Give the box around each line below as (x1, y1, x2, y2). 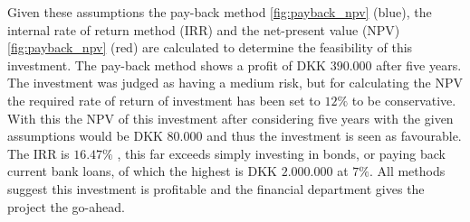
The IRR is (7, 143, 70, 162)
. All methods (369, 162, 446, 180)
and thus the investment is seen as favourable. (206, 126, 462, 145)
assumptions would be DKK (7, 126, 163, 145)
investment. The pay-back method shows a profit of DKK (7, 55, 327, 74)
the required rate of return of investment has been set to (7, 90, 321, 109)
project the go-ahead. (7, 197, 125, 216)
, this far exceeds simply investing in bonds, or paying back (117, 143, 446, 162)
